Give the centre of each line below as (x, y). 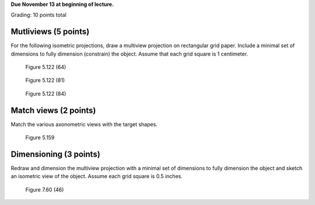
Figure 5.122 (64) (46, 67)
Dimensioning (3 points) (55, 154)
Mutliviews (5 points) (50, 32)
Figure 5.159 (40, 138)
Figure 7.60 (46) (45, 189)
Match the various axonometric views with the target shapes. (84, 124)
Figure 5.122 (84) (46, 93)
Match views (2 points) (53, 110)
